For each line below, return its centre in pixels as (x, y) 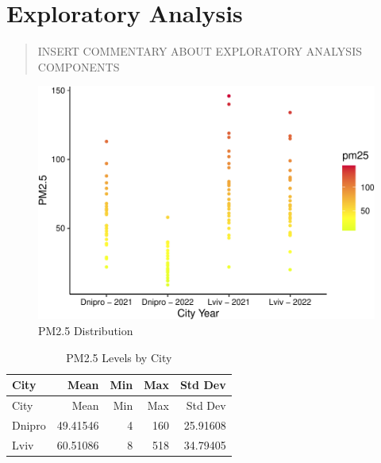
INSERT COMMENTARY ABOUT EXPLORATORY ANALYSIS (200, 51)
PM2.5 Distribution (86, 331)
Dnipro (29, 424)
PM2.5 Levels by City (119, 357)
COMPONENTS (79, 66)
